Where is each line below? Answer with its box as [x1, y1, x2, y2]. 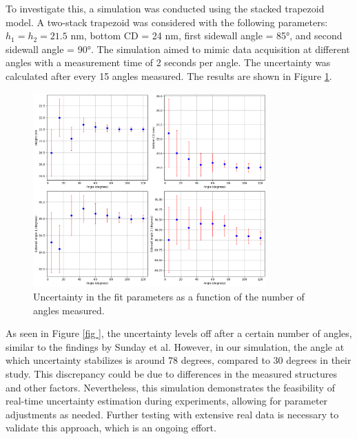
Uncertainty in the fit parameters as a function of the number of [33, 289, 305, 304]
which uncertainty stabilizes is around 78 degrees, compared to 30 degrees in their [6, 353, 351, 367]
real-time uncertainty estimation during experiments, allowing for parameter [6, 394, 328, 408]
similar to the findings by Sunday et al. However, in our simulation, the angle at [6, 339, 345, 354]
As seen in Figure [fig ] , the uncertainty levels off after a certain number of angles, [6, 326, 352, 340]
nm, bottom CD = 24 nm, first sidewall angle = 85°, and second [70, 28, 343, 43]
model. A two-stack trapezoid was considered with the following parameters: [6, 14, 328, 29]
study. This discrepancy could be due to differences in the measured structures [6, 367, 337, 380]
